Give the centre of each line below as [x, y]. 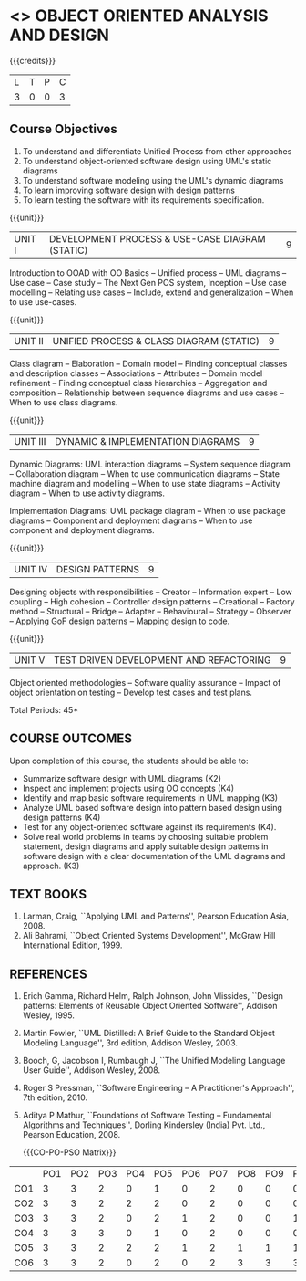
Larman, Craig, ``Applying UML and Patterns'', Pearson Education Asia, [156, 916]
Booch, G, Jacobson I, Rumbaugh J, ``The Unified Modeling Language [154, 1061]
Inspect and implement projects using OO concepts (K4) [128, 788]
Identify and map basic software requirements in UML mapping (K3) [150, 798]
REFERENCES [49, 974]
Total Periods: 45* [44, 709]
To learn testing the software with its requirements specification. [143, 199]
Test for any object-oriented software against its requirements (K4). [149, 826]
